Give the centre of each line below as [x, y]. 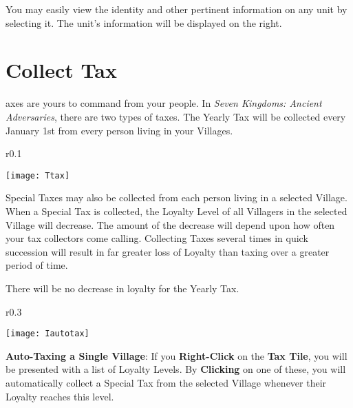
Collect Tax [61, 70]
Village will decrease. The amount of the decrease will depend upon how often [170, 224]
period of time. [37, 265]
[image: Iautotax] [47, 334]
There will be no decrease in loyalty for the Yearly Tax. [122, 288]
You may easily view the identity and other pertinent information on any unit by [176, 9]
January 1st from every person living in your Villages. [119, 130]
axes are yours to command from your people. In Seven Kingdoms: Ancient [164, 103]
